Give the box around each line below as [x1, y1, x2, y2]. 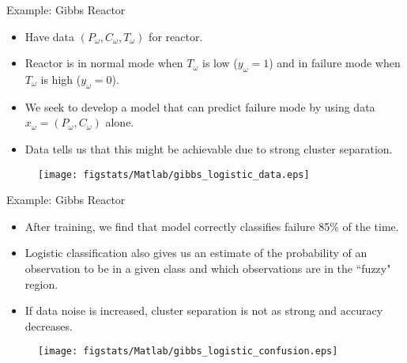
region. [24, 275, 58, 292]
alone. [105, 114, 134, 130]
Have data [24, 28, 75, 44]
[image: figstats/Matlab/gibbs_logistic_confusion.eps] [38, 346, 338, 357]
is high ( [40, 70, 81, 87]
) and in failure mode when [269, 55, 401, 71]
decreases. [24, 317, 73, 334]
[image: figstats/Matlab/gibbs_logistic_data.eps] [38, 168, 310, 180]
